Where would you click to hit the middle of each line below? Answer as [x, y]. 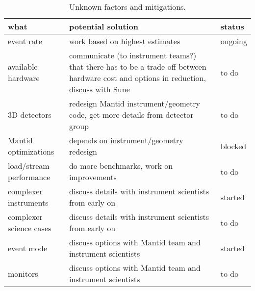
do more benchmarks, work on [121, 166]
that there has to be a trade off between [138, 66]
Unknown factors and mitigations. [127, 7]
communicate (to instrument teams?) [133, 55]
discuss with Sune [99, 89]
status [232, 26]
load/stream [29, 166]
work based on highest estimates [125, 41]
